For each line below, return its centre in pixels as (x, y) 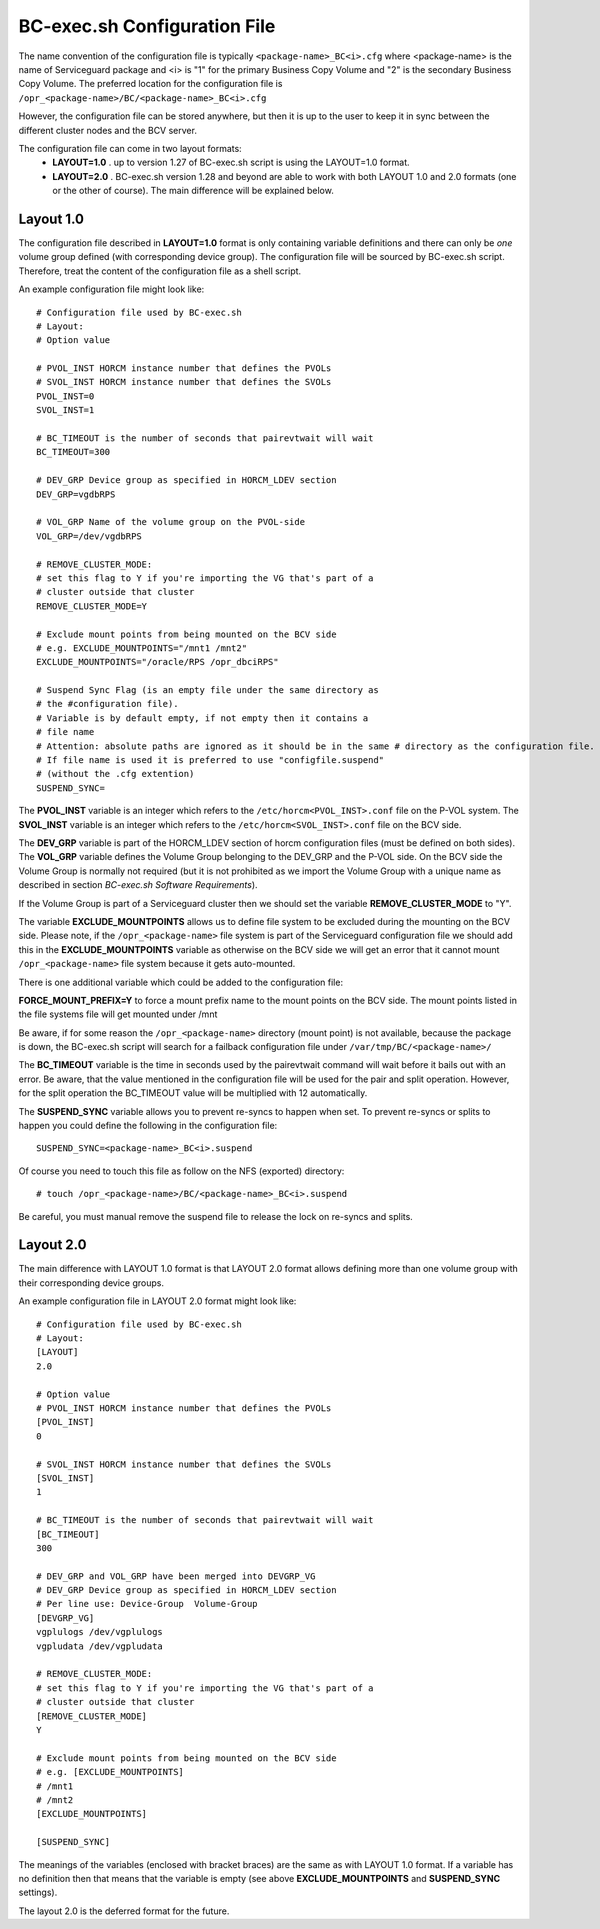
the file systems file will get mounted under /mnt (118, 1014)
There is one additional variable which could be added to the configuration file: (181, 982)
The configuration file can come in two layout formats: (130, 148)
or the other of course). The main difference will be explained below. (193, 191)
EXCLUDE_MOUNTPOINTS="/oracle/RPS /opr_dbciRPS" (157, 662)
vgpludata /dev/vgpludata (100, 1646)
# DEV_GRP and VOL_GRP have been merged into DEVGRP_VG (176, 1576)
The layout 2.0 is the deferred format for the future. (124, 1911)
